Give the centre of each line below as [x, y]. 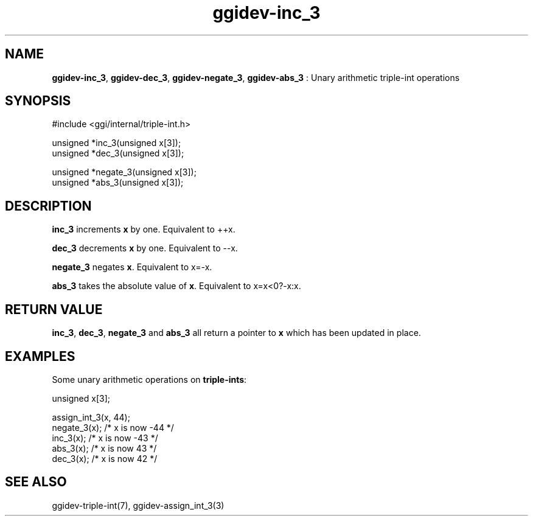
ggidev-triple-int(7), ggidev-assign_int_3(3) [138, 505]
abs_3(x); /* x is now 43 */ [104, 448]
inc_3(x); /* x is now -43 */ [105, 438]
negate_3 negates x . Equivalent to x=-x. [132, 267]
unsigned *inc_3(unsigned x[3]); [117, 143]
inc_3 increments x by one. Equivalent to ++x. [144, 229]
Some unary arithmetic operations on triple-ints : [149, 379]
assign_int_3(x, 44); [91, 417]
